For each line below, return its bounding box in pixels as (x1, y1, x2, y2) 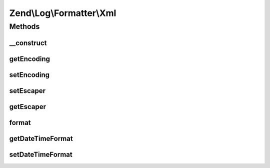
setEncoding (9, 70, 50, 79)
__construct (9, 38, 47, 47)
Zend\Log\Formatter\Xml (9, 7, 116, 18)
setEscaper (9, 86, 46, 95)
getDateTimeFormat (9, 134, 73, 142)
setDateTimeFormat (9, 150, 72, 158)
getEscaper (9, 102, 46, 111)
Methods (9, 22, 40, 31)
